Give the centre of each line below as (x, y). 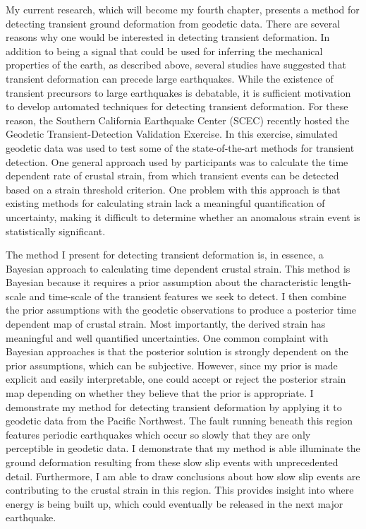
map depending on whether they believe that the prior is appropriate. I (160, 393)
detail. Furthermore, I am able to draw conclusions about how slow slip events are (183, 476)
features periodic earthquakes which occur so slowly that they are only (158, 434)
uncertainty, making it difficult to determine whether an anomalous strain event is (183, 216)
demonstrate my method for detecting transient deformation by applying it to (174, 406)
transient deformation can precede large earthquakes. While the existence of (170, 78)
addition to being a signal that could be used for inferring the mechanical (164, 50)
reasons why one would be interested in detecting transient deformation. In (168, 37)
